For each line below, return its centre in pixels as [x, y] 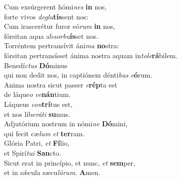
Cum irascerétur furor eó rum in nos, [60, 26]
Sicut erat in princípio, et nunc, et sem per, [70, 162]
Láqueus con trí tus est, [38, 104]
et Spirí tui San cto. [33, 152]
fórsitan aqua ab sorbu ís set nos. [51, 36]
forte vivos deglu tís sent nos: [46, 16]
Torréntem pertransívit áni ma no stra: [62, 45]
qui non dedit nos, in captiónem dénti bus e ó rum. [78, 75]
